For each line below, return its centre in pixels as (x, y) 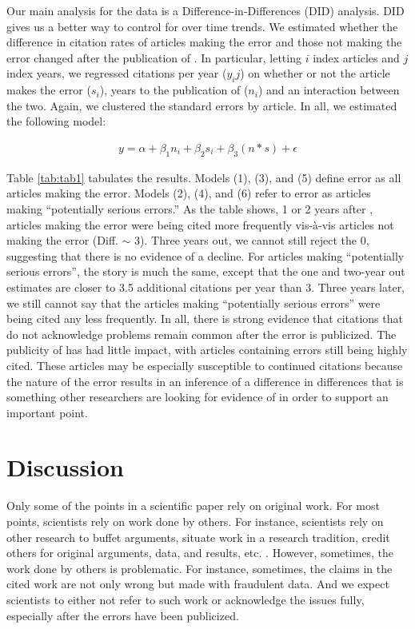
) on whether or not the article (315, 73)
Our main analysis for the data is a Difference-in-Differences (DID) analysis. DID (206, 10)
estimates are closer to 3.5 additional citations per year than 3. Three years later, (206, 287)
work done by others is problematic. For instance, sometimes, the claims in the (200, 568)
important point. (47, 412)
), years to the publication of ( (174, 90)
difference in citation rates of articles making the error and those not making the (204, 42)
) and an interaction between (329, 90)
